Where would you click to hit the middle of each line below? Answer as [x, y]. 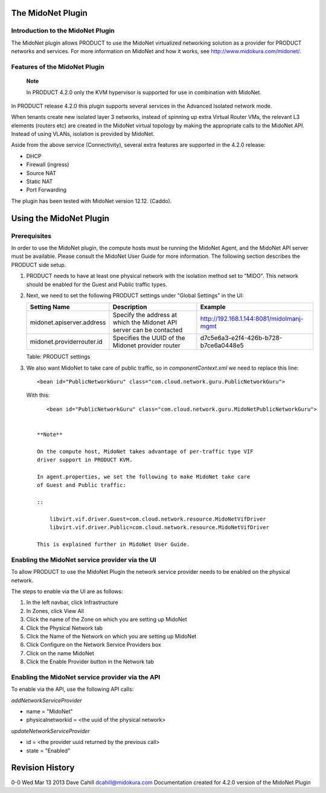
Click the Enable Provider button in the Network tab [90, 662]
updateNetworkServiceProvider [50, 731]
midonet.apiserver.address [68, 323]
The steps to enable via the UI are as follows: [67, 591]
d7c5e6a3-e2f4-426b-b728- [241, 338]
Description [130, 307]
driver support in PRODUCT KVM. [85, 460]
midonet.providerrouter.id [66, 342]
